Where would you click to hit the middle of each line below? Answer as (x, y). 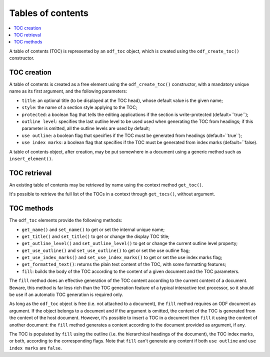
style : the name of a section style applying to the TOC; (79, 107)
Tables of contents (49, 13)
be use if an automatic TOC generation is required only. (66, 294)
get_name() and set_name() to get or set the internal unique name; (93, 229)
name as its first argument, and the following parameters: (68, 91)
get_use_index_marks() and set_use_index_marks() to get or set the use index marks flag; (122, 257)
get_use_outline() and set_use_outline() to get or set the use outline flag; (106, 250)
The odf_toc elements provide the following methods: (66, 220)
